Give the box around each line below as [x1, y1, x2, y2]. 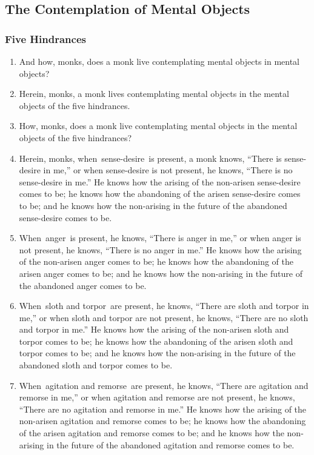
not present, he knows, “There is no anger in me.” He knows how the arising [19, 243, 302, 256]
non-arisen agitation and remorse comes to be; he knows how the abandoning [19, 414, 306, 427]
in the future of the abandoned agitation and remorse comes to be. [47, 438, 295, 451]
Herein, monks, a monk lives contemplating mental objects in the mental [19, 87, 289, 100]
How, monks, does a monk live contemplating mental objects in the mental [19, 119, 298, 132]
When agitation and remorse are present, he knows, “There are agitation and [19, 379, 309, 391]
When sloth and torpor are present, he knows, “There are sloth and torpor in [19, 299, 309, 312]
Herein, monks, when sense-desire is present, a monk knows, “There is [19, 151, 282, 164]
